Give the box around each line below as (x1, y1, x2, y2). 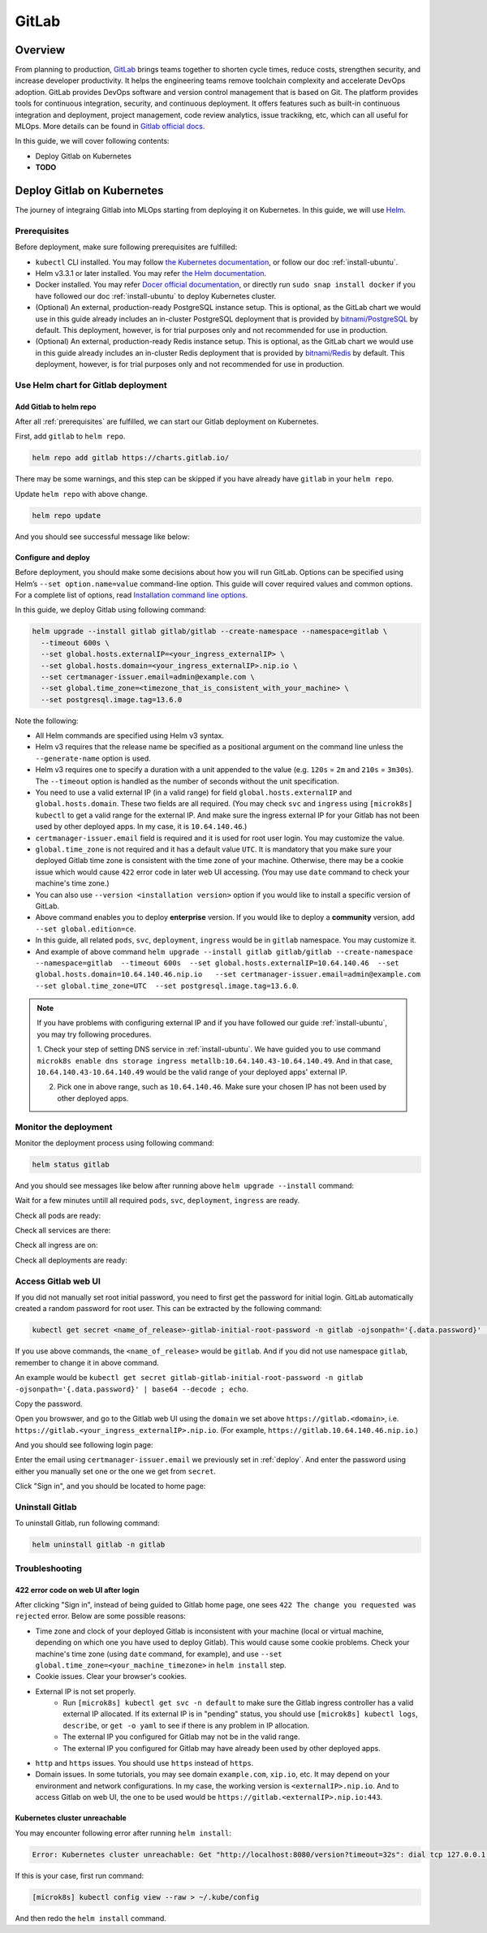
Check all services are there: (15, 1226, 111, 1236)
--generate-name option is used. (35, 753, 152, 763)
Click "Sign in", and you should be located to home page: (15, 1482, 206, 1491)
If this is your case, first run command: (15, 1870, 144, 1880)
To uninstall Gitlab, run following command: (15, 1518, 160, 1528)
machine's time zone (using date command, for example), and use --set (35, 1649, 282, 1659)
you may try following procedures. (37, 1029, 152, 1039)
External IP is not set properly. (35, 1686, 136, 1696)
